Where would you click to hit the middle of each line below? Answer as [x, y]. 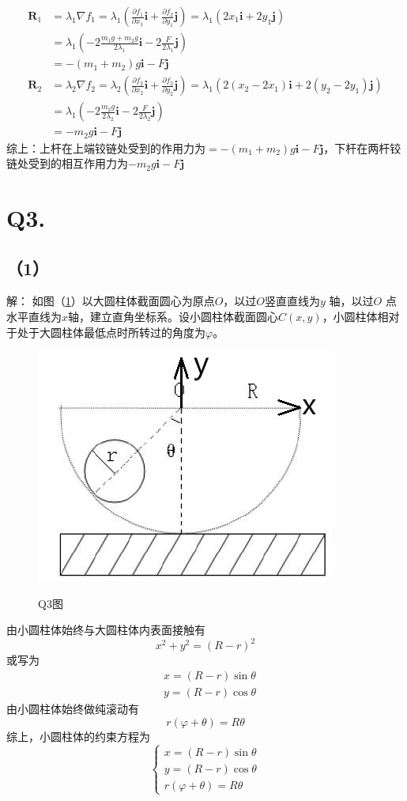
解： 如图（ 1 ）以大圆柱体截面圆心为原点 [111, 301]
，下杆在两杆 [357, 147]
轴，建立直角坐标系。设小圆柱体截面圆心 [173, 316]
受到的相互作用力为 [78, 163]
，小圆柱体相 [355, 316]
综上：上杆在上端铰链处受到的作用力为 [106, 147]
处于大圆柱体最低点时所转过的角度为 [111, 332]
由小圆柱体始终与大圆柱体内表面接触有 [106, 630]
